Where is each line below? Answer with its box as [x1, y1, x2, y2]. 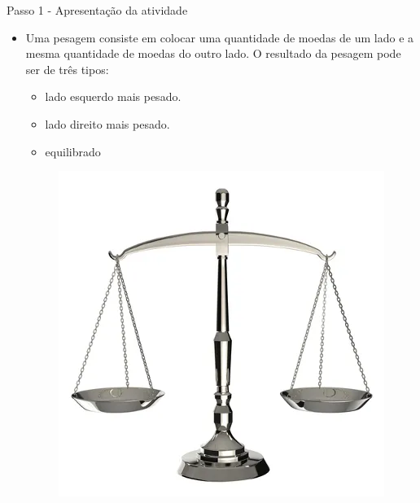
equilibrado [45, 142, 101, 160]
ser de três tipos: [25, 60, 109, 77]
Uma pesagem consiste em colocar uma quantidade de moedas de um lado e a [25, 28, 414, 46]
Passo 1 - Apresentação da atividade [7, 2, 188, 18]
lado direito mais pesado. [45, 115, 170, 132]
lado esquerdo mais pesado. [45, 88, 182, 105]
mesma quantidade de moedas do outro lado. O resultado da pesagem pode [25, 45, 401, 62]
